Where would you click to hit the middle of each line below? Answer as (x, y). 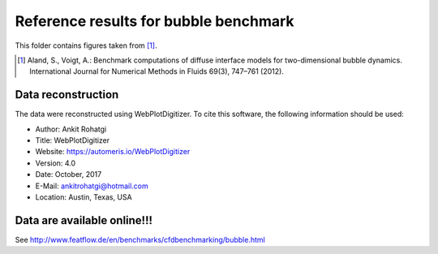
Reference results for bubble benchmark (155, 21)
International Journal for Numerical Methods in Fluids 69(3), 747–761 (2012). (157, 71)
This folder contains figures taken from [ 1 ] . (86, 45)
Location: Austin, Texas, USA (84, 197)
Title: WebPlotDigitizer (73, 140)
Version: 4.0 (56, 163)
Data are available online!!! (84, 220)
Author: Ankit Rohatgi (71, 129)
